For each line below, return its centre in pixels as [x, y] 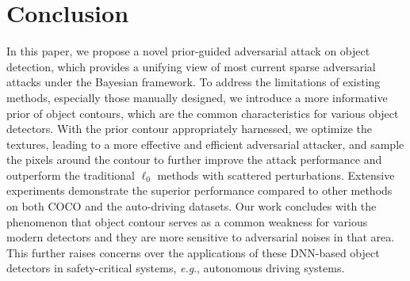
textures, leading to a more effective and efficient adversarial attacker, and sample [205, 144]
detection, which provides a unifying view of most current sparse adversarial [191, 66]
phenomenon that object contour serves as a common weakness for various [187, 221]
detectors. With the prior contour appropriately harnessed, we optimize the [189, 129]
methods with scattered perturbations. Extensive [276, 175]
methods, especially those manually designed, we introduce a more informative [197, 97]
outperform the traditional [71, 175]
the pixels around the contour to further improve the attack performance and [194, 159]
